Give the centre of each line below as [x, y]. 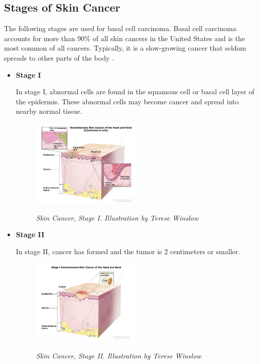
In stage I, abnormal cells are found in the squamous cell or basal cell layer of [135, 92]
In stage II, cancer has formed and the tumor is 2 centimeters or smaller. [128, 251]
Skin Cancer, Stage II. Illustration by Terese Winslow [118, 356]
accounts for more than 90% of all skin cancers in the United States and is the [124, 38]
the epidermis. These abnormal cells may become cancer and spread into [127, 101]
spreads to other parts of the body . [59, 57]
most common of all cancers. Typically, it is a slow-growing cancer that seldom [125, 48]
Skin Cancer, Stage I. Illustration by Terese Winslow [117, 217]
